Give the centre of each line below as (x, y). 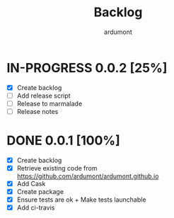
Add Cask (31, 184)
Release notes (37, 111)
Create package (40, 192)
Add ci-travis (36, 208)
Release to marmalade (50, 103)
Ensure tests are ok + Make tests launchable (81, 200)
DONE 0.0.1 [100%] (64, 140)
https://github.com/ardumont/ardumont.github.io (88, 176)
